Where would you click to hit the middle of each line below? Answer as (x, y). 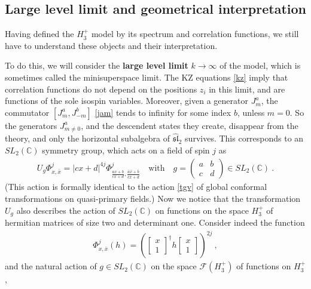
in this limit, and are (247, 89)
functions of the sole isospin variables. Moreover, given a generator (126, 101)
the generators (31, 125)
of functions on (264, 266)
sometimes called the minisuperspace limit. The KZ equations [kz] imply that (147, 77)
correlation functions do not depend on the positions (101, 89)
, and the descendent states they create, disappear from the (190, 125)
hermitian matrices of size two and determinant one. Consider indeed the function (155, 222)
